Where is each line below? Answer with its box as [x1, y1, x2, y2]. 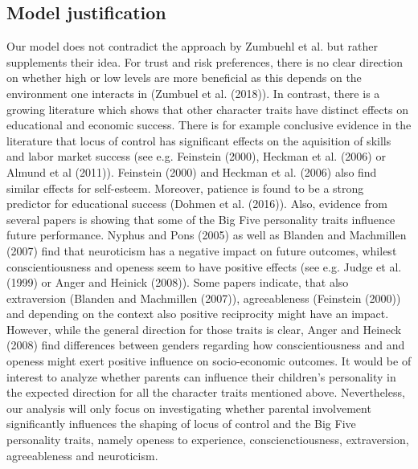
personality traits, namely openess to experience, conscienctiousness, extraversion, [6, 431, 409, 448]
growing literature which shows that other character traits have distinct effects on [6, 100, 408, 117]
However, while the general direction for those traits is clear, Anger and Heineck [6, 320, 402, 337]
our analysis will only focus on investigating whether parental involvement [6, 399, 371, 416]
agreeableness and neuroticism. [6, 447, 158, 463]
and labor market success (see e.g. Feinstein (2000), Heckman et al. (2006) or [6, 148, 386, 165]
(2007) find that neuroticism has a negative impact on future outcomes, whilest [6, 242, 397, 259]
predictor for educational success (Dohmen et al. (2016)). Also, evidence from [6, 195, 387, 212]
